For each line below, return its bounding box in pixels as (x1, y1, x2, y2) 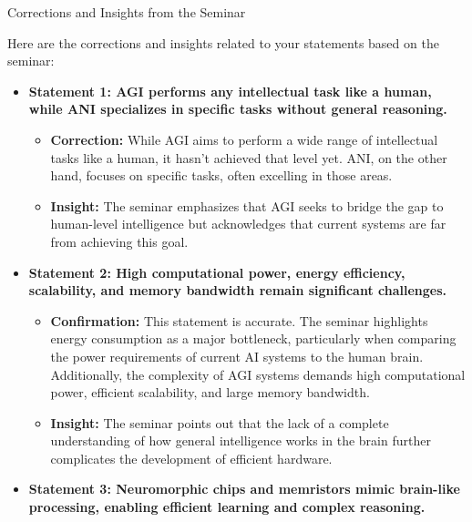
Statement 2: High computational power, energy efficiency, (28, 262, 405, 281)
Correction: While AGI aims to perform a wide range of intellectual (50, 129, 438, 148)
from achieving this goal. (50, 231, 189, 251)
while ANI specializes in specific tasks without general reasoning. (28, 99, 447, 118)
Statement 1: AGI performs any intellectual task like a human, (28, 81, 432, 100)
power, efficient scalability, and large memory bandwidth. (50, 383, 370, 402)
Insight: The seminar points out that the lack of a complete (50, 413, 389, 432)
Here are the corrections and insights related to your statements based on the (7, 33, 439, 52)
